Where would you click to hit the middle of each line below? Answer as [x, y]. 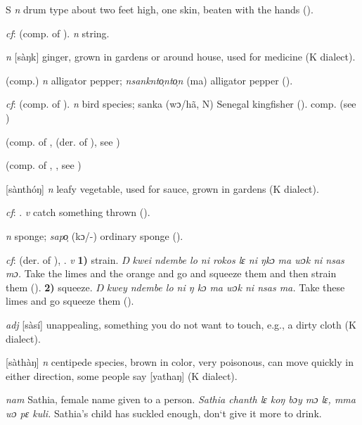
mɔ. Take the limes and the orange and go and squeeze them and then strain [171, 273]
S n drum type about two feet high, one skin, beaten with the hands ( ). [160, 9]
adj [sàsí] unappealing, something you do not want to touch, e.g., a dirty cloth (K [181, 324]
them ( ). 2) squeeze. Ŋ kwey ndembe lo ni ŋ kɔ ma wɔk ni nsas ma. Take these [175, 287]
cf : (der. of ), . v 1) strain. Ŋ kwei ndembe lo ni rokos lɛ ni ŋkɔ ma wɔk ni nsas [175, 259]
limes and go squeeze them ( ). [70, 301]
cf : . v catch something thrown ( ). [78, 212]
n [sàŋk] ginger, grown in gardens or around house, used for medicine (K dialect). [181, 57]
